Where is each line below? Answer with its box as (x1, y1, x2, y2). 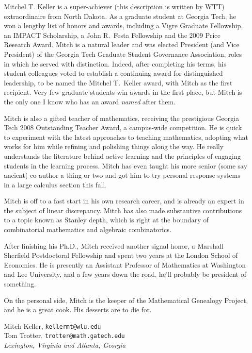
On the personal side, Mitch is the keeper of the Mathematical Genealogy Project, (4, 295, 248, 305)
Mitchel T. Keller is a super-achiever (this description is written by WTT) (4, 1, 225, 11)
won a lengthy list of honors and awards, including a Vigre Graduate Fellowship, (4, 20, 243, 31)
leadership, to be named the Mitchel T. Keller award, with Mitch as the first (4, 77, 233, 87)
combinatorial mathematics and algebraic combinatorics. (4, 224, 172, 235)
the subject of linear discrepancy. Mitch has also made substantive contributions (4, 205, 242, 215)
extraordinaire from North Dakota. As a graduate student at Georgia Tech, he (4, 11, 236, 21)
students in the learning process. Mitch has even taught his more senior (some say (4, 160, 248, 170)
